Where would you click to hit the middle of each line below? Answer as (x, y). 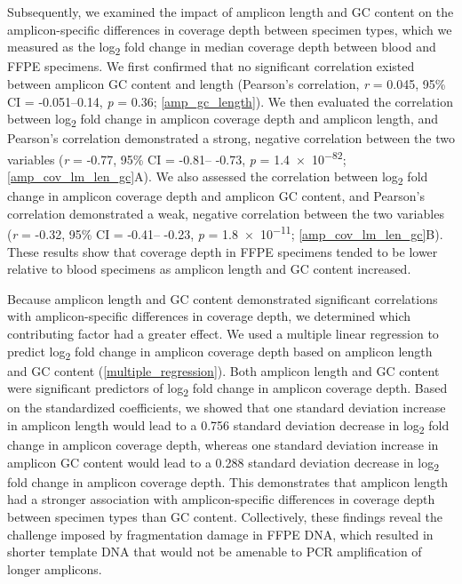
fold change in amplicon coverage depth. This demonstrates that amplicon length (228, 481)
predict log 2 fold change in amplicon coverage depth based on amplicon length (220, 352)
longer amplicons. (55, 568)
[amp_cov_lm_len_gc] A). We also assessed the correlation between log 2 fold (218, 177)
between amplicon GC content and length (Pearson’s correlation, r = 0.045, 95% (227, 83)
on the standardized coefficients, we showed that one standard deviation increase (227, 408)
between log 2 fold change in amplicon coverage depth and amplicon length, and (223, 120)
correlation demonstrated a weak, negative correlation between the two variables (226, 213)
